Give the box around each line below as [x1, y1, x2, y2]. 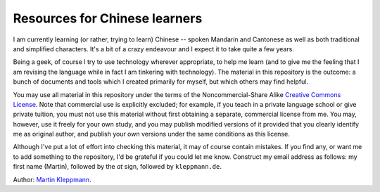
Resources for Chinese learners [13, 11, 203, 26]
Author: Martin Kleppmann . [13, 175, 91, 184]
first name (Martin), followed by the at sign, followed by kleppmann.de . [13, 162, 222, 171]
